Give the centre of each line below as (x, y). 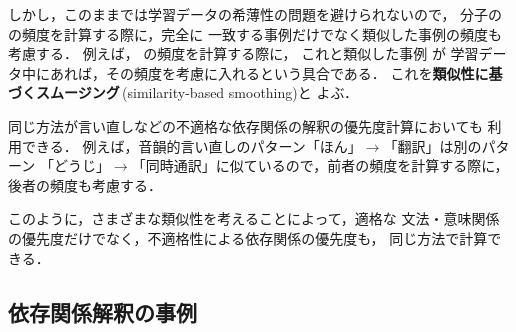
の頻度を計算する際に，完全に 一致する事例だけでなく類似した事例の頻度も (255, 33)
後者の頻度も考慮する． (85, 184)
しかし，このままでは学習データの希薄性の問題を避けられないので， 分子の (255, 14)
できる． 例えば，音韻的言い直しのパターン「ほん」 (191, 145)
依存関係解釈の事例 (102, 311)
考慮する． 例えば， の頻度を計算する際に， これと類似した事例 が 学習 (243, 53)
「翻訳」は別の (432, 145)
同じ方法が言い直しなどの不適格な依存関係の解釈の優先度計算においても (245, 125)
